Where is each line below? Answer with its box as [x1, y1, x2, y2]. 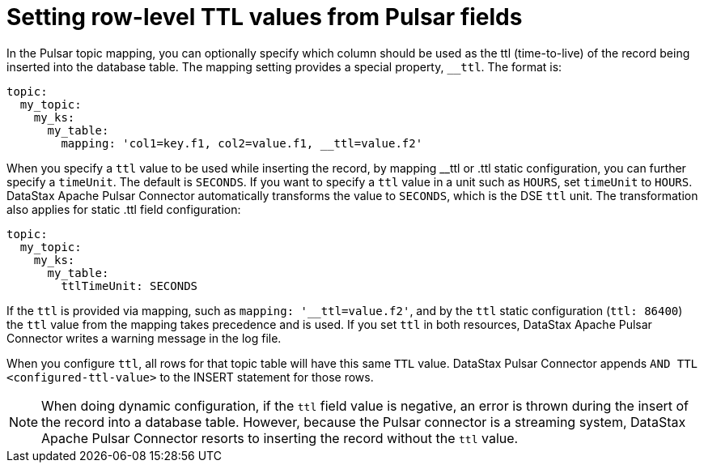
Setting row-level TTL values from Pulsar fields [6, 3, 523, 31]
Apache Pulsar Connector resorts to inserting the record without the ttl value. [41, 429, 519, 446]
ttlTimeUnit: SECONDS [61, 279, 198, 292]
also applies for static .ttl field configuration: [6, 202, 241, 216]
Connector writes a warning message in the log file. [6, 330, 282, 345]
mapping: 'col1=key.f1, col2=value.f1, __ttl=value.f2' [61, 136, 423, 150]
